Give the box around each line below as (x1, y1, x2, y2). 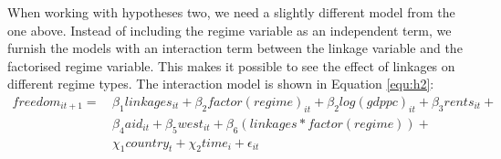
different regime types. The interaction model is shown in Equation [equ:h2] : (7, 74, 434, 93)
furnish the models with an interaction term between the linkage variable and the (7, 38, 463, 58)
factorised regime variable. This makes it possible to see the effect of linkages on (7, 56, 455, 75)
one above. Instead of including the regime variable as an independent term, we (7, 20, 452, 39)
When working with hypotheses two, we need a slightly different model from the (7, 3, 455, 21)
